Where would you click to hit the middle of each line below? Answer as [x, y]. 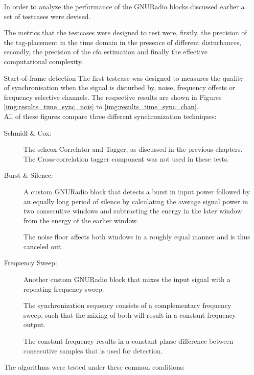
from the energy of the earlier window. [81, 220]
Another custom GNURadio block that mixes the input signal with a [127, 279]
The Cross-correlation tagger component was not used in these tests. [126, 158]
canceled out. [43, 246]
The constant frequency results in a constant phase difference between [128, 341]
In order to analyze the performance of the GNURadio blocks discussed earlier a [124, 6]
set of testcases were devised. [47, 16]
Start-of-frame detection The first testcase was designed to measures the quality [124, 78]
